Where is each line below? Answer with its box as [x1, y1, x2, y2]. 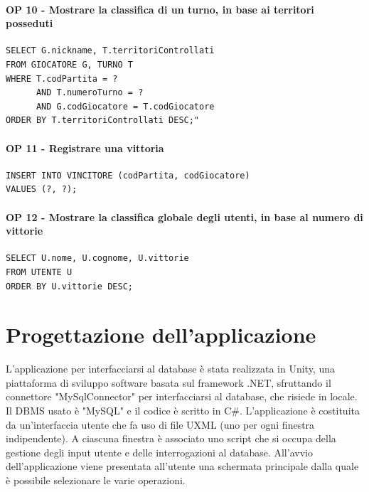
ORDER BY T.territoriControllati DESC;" [6, 115, 200, 126]
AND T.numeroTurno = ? [36, 87, 144, 98]
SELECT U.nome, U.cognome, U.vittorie [6, 253, 189, 264]
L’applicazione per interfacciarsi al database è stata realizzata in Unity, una [6, 361, 335, 376]
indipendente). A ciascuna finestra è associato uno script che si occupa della [6, 431, 336, 446]
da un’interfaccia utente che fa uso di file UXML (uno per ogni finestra [6, 417, 315, 432]
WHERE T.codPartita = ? [6, 73, 118, 84]
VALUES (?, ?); [6, 184, 77, 195]
